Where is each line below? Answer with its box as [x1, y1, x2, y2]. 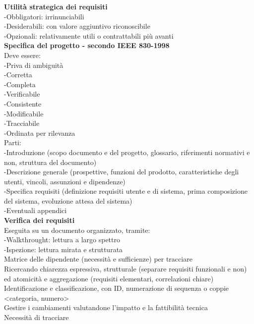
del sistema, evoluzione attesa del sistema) [4, 195, 132, 206]
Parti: [4, 137, 21, 148]
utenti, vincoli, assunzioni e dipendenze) [4, 176, 126, 186]
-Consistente [4, 98, 42, 108]
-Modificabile [4, 108, 44, 118]
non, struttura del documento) [4, 157, 97, 167]
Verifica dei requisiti [4, 215, 75, 225]
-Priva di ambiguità [4, 59, 63, 70]
